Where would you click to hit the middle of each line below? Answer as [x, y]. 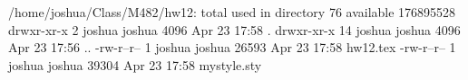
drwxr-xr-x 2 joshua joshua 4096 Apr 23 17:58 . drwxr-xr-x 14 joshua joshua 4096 [234, 29]
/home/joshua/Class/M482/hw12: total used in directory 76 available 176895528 [232, 12]
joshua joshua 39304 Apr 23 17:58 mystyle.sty [135, 64]
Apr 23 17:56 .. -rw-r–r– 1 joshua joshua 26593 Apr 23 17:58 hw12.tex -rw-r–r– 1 [232, 47]
